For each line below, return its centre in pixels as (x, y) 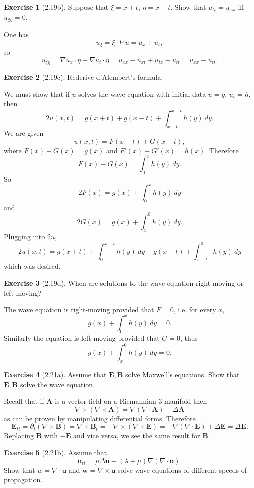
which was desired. (32, 266)
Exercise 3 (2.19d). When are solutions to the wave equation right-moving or (124, 283)
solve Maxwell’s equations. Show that (182, 374)
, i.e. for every (195, 310)
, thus (189, 338)
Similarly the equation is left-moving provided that (82, 338)
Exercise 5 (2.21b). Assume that (56, 452)
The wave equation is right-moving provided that (79, 310)
